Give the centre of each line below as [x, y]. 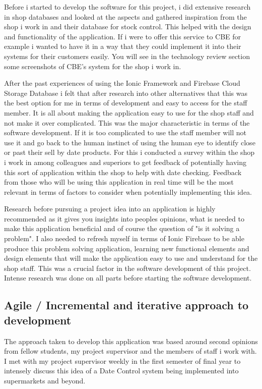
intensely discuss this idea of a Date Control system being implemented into [121, 371]
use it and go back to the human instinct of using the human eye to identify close [130, 142]
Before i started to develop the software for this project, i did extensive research [127, 7]
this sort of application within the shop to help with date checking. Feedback [123, 172]
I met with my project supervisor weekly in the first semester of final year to [122, 360]
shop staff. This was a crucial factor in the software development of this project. [127, 268]
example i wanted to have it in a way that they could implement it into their [123, 46]
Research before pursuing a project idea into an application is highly [110, 209]
